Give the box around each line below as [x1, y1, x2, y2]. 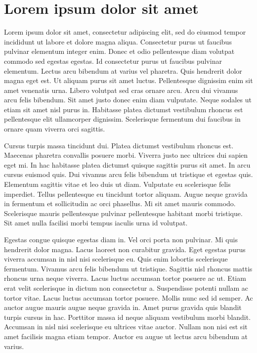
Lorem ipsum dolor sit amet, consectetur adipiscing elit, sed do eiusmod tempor [4, 27, 246, 37]
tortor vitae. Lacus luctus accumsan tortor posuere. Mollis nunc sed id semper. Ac [4, 292, 253, 303]
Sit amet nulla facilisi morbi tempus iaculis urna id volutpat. [4, 218, 188, 228]
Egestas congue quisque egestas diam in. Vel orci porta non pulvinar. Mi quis [4, 234, 238, 244]
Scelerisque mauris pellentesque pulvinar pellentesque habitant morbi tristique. [4, 208, 243, 218]
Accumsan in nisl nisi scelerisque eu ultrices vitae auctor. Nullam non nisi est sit [4, 321, 248, 332]
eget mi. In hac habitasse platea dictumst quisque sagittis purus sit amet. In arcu [4, 159, 251, 170]
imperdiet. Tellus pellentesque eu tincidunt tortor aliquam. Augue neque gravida [4, 188, 248, 199]
